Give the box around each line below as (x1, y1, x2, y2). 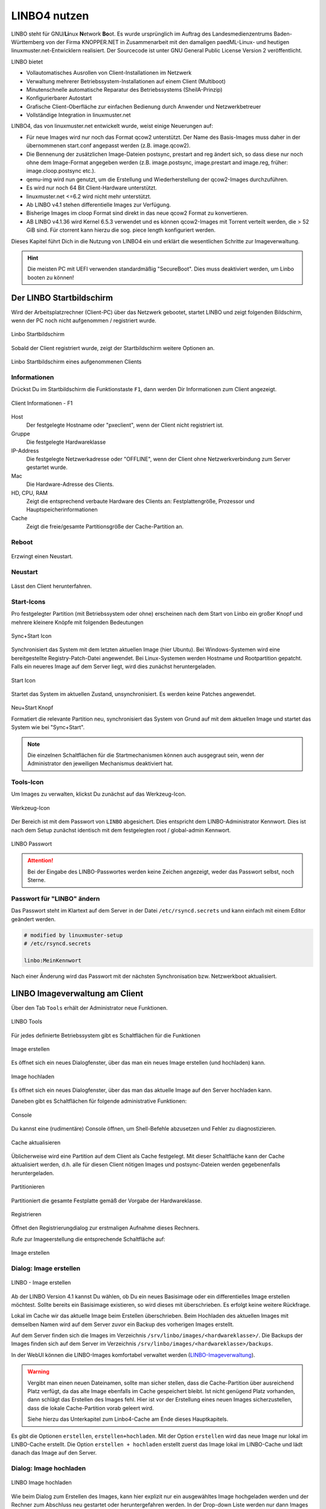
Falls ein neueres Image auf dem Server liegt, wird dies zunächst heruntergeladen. (11, 663, 217, 670)
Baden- (273, 30, 292, 37)
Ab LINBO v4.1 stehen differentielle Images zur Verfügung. (26, 201, 171, 208)
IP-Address (11, 447, 39, 454)
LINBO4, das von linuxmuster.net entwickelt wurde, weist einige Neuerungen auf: (11, 123, 214, 130)
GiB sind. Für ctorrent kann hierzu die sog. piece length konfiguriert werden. (26, 226, 216, 234)
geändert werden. (11, 915, 56, 923)
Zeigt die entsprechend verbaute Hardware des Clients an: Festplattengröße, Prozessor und (26, 498, 255, 505)
